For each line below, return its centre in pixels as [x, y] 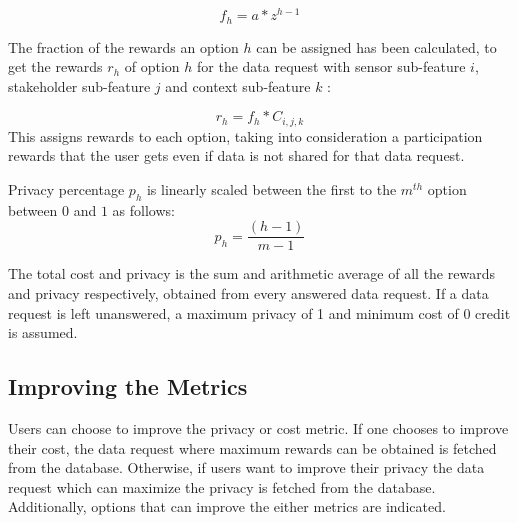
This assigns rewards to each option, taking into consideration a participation [245, 135]
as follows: [143, 209]
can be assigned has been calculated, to [376, 46]
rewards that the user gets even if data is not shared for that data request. [236, 155]
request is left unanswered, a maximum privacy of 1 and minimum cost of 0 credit [259, 312]
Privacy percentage [66, 188]
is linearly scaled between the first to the [271, 188]
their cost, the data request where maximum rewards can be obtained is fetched [252, 447]
